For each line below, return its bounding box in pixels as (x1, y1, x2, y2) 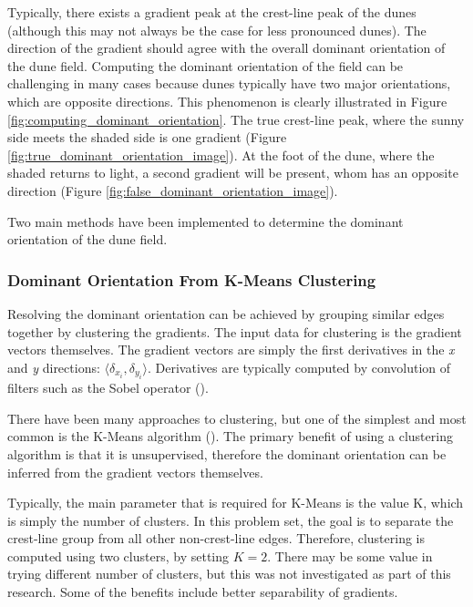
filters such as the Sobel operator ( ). (7, 378, 209, 397)
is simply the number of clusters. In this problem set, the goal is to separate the (7, 510, 454, 530)
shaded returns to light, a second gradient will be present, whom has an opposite (7, 163, 458, 182)
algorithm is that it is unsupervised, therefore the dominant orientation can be (7, 444, 447, 463)
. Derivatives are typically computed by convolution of (148, 357, 451, 376)
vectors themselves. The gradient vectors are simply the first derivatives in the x (7, 340, 455, 359)
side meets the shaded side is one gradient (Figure (7, 128, 287, 147)
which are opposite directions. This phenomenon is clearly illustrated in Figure (7, 91, 447, 110)
